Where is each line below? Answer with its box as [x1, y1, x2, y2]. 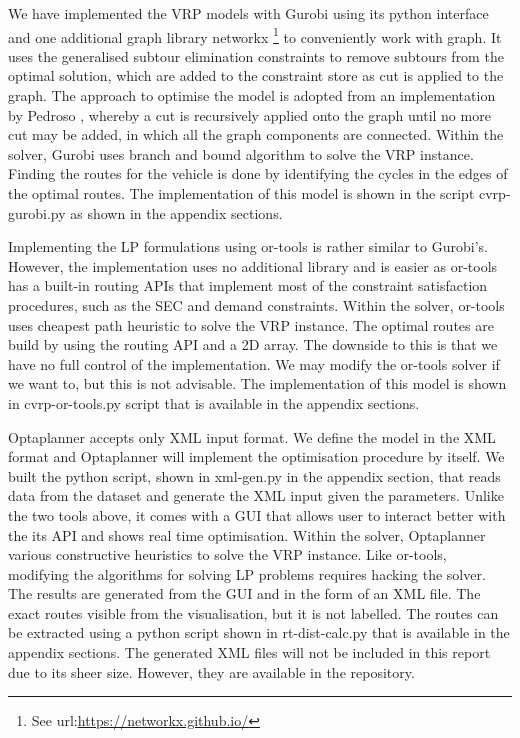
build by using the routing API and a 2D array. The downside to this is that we [8, 334, 498, 355]
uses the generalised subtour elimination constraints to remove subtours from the [8, 45, 504, 66]
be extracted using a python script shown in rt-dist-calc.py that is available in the [8, 622, 510, 643]
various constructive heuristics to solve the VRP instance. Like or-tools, [8, 544, 447, 565]
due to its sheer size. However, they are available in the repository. [8, 661, 415, 682]
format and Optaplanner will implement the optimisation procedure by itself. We [8, 446, 505, 467]
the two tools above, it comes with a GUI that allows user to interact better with [8, 504, 506, 525]
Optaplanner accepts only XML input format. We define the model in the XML [8, 426, 496, 447]
